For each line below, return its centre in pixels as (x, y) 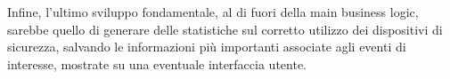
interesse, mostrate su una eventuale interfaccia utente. (157, 63)
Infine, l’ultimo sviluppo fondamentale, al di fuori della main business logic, (213, 12)
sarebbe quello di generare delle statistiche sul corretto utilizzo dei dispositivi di (225, 29)
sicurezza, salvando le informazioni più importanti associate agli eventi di (207, 47)
